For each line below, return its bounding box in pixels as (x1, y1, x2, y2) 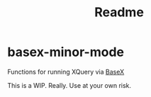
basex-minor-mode (7, 44, 124, 60)
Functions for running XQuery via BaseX (7, 67, 125, 76)
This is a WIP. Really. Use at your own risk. (7, 81, 132, 89)
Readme (94, 4, 144, 21)
